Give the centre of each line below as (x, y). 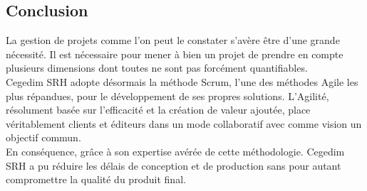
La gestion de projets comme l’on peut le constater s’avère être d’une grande (173, 40)
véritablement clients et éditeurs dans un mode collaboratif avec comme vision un (184, 123)
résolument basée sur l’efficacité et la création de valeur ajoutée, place (158, 110)
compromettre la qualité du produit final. (96, 179)
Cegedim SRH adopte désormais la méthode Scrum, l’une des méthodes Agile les (182, 81)
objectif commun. (43, 137)
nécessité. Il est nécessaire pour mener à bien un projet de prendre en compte (175, 54)
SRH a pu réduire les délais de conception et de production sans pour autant (174, 165)
